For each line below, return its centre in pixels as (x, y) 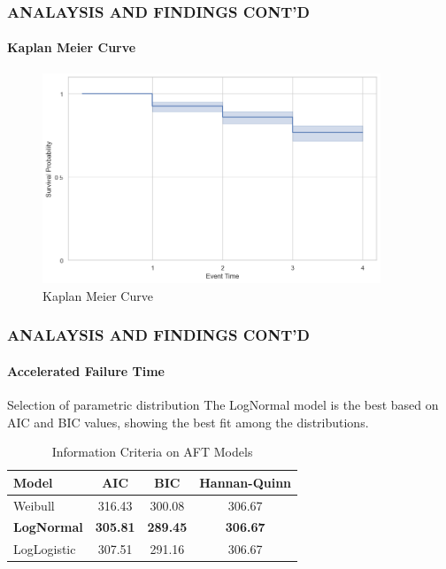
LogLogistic (45, 549)
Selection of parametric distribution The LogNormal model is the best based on (223, 404)
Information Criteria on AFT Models (152, 452)
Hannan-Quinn (246, 482)
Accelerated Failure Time (86, 370)
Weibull (34, 505)
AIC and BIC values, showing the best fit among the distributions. (188, 422)
